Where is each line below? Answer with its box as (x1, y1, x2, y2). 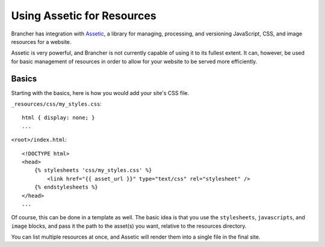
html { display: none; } (22, 114, 95, 121)
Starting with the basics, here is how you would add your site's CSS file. (11, 89, 190, 96)
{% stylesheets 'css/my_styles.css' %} (34, 167, 152, 174)
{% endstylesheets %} (34, 184, 99, 191)
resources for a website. (11, 38, 72, 45)
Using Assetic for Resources (11, 9, 156, 22)
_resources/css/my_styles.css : (11, 100, 102, 108)
